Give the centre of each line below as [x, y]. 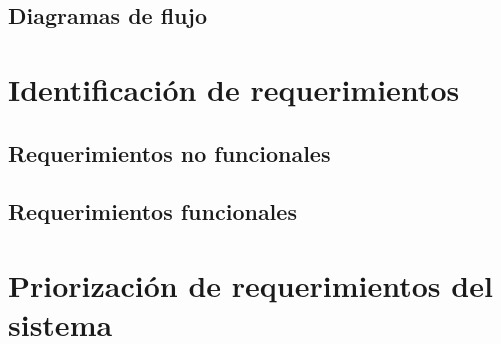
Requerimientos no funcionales [169, 152]
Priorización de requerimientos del [250, 284]
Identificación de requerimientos [234, 88]
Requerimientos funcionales [152, 211]
